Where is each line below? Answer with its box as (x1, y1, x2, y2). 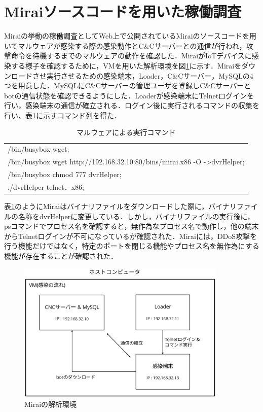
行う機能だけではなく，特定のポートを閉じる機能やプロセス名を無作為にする (4, 241, 259, 251)
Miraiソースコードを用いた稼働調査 (4, 1, 241, 22)
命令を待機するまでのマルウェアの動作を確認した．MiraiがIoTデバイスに (11, 50, 252, 61)
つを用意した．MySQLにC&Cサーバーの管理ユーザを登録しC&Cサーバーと (4, 80, 251, 91)
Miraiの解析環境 (24, 399, 77, 409)
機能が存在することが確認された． (4, 250, 118, 261)
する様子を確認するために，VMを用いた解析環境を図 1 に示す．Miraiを (11, 60, 242, 71)
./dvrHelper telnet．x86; (8, 181, 84, 192)
